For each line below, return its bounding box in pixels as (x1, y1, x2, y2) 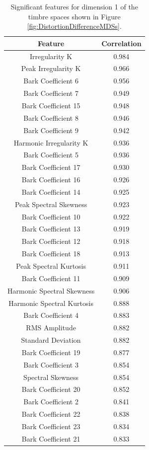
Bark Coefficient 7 (23, 88, 78, 98)
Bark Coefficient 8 (23, 112, 78, 123)
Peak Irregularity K (21, 63, 81, 74)
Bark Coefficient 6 (23, 75, 78, 86)
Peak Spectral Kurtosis (16, 260, 86, 271)
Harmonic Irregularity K (13, 137, 88, 148)
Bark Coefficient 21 (21, 433, 80, 444)
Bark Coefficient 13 (21, 224, 80, 234)
